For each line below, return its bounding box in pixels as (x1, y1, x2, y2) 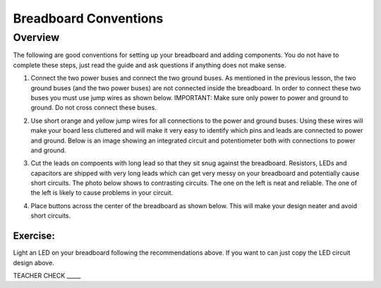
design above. (13, 258, 54, 267)
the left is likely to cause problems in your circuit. (30, 188, 174, 197)
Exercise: (13, 230, 56, 242)
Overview (13, 31, 60, 44)
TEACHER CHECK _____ (13, 271, 81, 280)
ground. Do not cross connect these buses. (30, 103, 157, 112)
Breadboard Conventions (13, 11, 164, 26)
